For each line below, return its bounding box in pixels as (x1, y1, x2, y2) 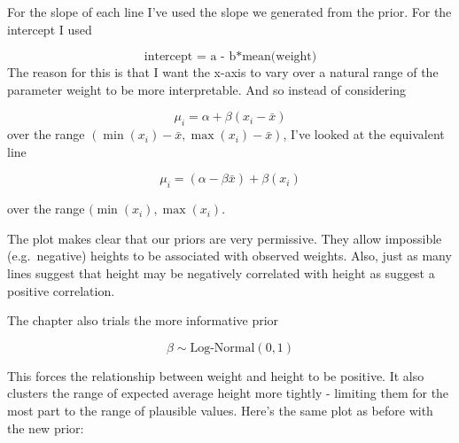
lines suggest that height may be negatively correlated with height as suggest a (7, 263, 435, 282)
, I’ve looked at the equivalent (283, 125, 445, 144)
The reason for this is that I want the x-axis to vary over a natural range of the (7, 63, 439, 82)
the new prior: (7, 418, 84, 437)
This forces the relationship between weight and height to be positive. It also (7, 366, 424, 385)
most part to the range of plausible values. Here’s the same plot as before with (7, 400, 433, 419)
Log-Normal (190, 341, 255, 354)
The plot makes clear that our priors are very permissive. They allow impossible (7, 229, 442, 247)
